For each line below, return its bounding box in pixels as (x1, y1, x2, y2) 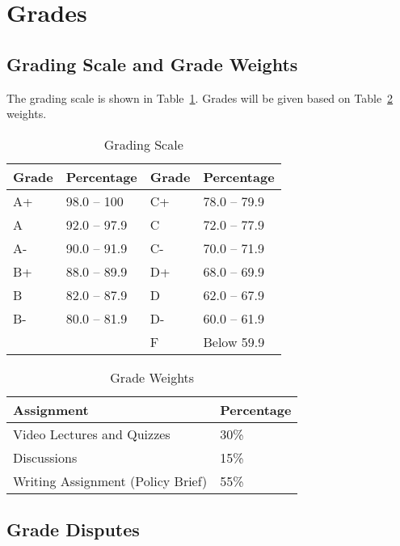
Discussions (13, 447, 78, 467)
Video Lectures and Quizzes (13, 424, 171, 443)
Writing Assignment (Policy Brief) (13, 471, 208, 490)
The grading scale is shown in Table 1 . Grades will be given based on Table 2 (6, 89, 394, 106)
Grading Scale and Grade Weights (6, 51, 298, 76)
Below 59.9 (203, 332, 265, 351)
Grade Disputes (6, 517, 140, 542)
